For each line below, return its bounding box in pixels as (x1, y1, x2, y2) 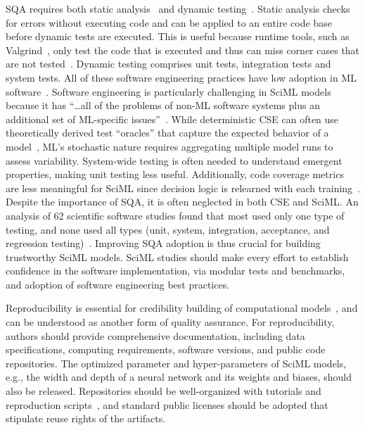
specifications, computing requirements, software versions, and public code (6, 342, 326, 357)
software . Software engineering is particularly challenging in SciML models (6, 84, 331, 99)
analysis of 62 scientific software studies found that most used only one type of (6, 208, 345, 222)
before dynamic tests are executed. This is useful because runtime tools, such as (6, 29, 350, 44)
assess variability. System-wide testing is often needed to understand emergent (6, 153, 342, 167)
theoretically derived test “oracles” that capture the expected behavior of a (6, 125, 329, 140)
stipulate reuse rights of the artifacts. (6, 411, 166, 426)
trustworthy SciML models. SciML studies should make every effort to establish (6, 249, 349, 264)
